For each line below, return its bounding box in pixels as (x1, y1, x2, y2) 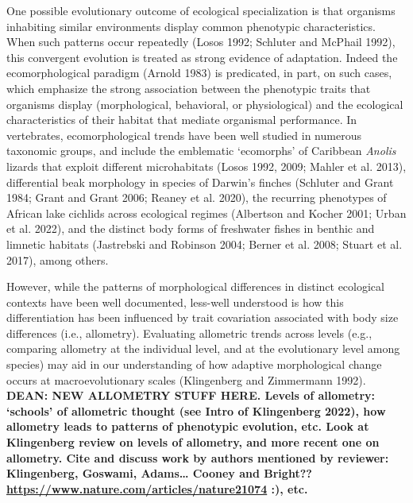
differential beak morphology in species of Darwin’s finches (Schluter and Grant (6, 173, 394, 190)
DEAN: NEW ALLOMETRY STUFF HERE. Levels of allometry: (6, 387, 376, 404)
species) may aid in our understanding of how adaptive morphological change (6, 356, 382, 373)
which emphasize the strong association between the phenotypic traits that (6, 79, 371, 96)
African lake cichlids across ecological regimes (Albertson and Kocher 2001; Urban (6, 204, 407, 221)
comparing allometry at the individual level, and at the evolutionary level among (6, 340, 400, 357)
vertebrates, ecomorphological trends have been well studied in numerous (6, 126, 361, 143)
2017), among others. (6, 251, 109, 268)
